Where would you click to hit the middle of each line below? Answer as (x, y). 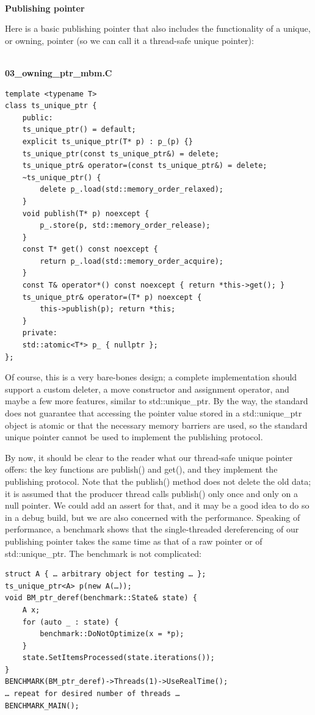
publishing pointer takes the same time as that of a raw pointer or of (134, 541)
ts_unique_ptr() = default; (79, 130)
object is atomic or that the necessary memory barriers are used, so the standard (156, 425)
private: (40, 333)
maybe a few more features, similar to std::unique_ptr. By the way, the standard (157, 401)
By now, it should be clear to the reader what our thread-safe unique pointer (149, 457)
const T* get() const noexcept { (90, 249)
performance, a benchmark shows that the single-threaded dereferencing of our (152, 529)
